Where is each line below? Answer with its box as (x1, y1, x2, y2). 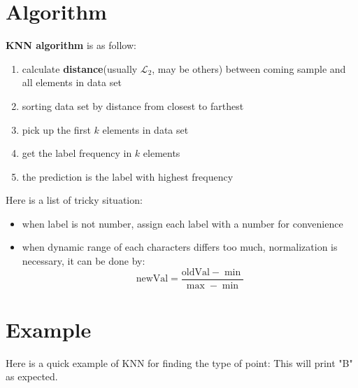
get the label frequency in (22, 146, 132, 160)
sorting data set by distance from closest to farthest (22, 98, 244, 113)
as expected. (6, 369, 58, 384)
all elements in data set (22, 75, 122, 90)
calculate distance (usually (22, 61, 138, 76)
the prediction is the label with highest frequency (22, 169, 234, 183)
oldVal (181, 267, 210, 277)
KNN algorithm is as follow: (6, 38, 136, 53)
